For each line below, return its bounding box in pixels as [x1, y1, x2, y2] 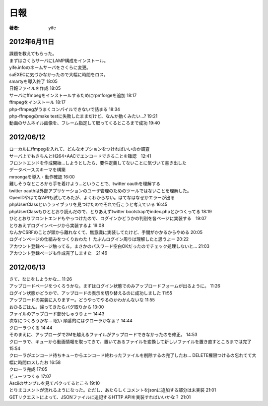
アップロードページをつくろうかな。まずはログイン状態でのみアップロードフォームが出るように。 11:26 [9, 283, 220, 289]
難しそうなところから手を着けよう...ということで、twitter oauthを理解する [9, 181, 161, 187]
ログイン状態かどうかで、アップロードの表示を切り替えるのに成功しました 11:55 [9, 290, 172, 296]
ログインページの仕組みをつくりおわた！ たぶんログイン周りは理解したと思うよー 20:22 [9, 236, 189, 242]
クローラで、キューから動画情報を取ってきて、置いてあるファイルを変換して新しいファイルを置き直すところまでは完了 [9, 339, 252, 345]
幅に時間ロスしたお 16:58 [9, 359, 61, 365]
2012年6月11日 [9, 38, 55, 46]
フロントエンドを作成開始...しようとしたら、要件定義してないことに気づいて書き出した [9, 160, 187, 166]
